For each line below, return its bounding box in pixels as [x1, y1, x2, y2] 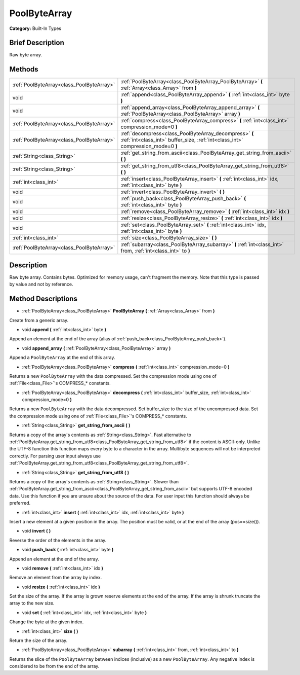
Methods [9, 65, 38, 74]
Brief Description [9, 39, 64, 47]
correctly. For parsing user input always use [9, 453, 101, 459]
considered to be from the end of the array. [9, 663, 100, 669]
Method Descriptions [9, 295, 78, 303]
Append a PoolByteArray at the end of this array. [9, 354, 115, 361]
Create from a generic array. [9, 317, 69, 323]
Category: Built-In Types [9, 25, 62, 31]
